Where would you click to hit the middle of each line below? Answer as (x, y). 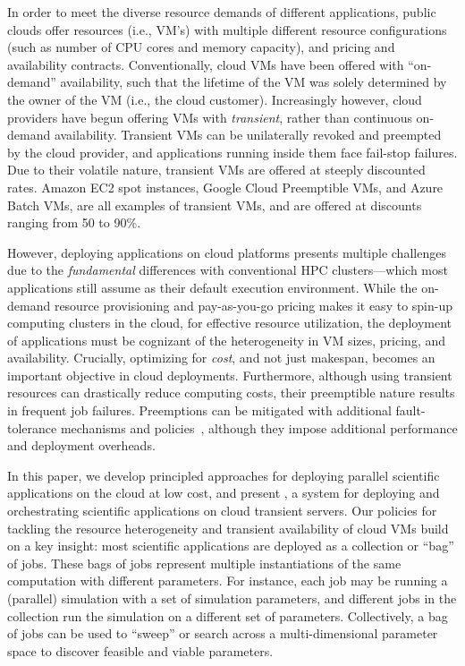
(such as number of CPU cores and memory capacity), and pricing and (201, 47)
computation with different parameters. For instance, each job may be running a (228, 581)
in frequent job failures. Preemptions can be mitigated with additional (199, 410)
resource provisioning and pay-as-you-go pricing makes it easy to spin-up (254, 305)
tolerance (32, 427)
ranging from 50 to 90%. (74, 222)
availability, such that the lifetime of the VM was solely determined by (254, 82)
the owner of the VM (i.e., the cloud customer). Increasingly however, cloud (215, 99)
